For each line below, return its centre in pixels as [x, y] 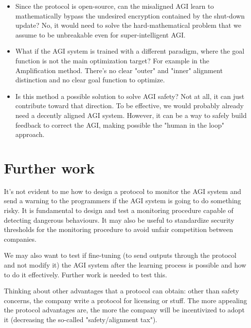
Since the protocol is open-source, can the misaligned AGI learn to [115, 6]
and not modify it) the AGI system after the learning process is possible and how [125, 265]
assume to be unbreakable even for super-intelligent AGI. [100, 34]
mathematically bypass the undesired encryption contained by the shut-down [130, 15]
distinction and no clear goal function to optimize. [90, 80]
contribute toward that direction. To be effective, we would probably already [130, 106]
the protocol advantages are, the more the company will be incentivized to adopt [124, 310]
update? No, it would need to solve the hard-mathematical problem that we [128, 25]
